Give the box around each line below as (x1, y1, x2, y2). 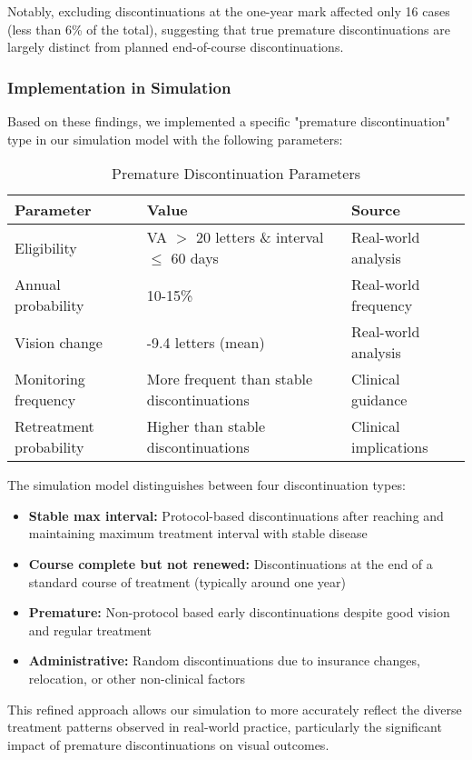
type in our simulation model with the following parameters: (7, 129, 343, 148)
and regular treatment (28, 620, 152, 639)
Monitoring (15, 368, 85, 390)
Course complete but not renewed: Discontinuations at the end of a (28, 554, 433, 573)
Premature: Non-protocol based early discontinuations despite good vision (28, 603, 450, 622)
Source (351, 199, 400, 221)
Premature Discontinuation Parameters (112, 163, 360, 185)
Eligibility (15, 236, 77, 258)
